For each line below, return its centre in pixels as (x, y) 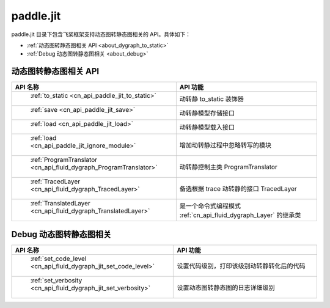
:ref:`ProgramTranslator (64, 160)
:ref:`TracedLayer (55, 182)
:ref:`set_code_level (58, 258)
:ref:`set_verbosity (56, 280)
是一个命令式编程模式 (210, 206)
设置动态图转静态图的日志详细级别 (226, 287)
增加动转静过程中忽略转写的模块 (226, 145)
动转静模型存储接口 (207, 113)
